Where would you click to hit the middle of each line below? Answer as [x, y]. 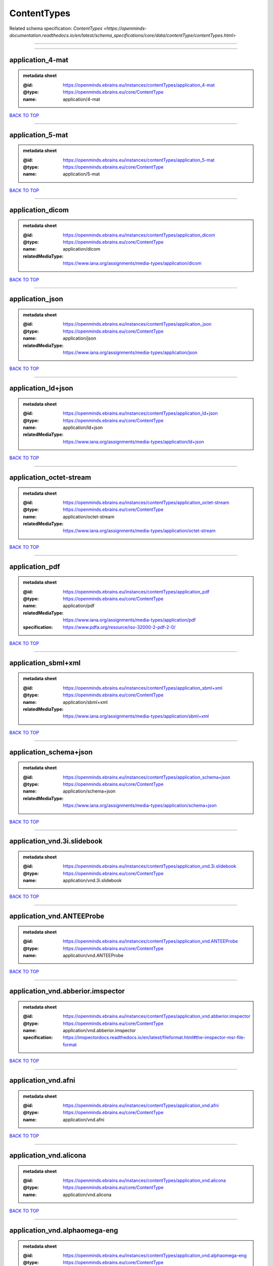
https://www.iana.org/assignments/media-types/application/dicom [132, 263]
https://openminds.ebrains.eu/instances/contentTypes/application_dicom [139, 235]
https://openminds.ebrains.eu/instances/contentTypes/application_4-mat [139, 85]
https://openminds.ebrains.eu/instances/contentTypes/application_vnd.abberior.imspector [157, 1016]
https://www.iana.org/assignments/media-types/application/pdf [129, 620]
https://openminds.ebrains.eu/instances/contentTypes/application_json [137, 324]
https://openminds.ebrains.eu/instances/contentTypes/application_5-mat [139, 160]
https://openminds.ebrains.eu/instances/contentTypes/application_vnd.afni [141, 1105]
